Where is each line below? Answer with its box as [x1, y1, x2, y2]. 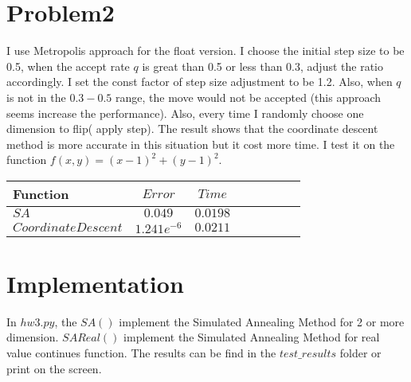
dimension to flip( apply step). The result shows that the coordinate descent [6, 120, 378, 137]
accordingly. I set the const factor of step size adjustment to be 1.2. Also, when [6, 73, 393, 90]
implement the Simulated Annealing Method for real [123, 329, 380, 345]
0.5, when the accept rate [6, 57, 130, 74]
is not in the [6, 88, 66, 105]
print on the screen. [6, 360, 102, 376]
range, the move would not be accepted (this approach [115, 88, 382, 105]
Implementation [6, 267, 184, 299]
